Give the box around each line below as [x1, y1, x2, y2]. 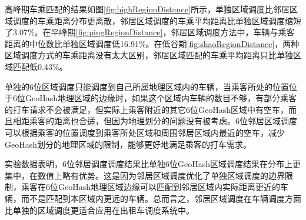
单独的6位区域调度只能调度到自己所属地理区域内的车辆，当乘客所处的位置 [5, 80, 289, 92]
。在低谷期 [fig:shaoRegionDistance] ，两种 [145, 37, 300, 49]
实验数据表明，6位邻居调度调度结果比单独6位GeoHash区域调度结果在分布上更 [5, 158, 301, 170]
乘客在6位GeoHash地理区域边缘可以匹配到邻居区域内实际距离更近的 [21, 181, 281, 193]
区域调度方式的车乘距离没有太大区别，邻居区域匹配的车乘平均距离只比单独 [5, 49, 293, 61]
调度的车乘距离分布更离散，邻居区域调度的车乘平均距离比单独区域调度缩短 [12, 14, 301, 26]
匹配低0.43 [12, 60, 52, 72]
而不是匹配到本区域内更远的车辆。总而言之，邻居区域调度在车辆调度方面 [21, 192, 301, 204]
